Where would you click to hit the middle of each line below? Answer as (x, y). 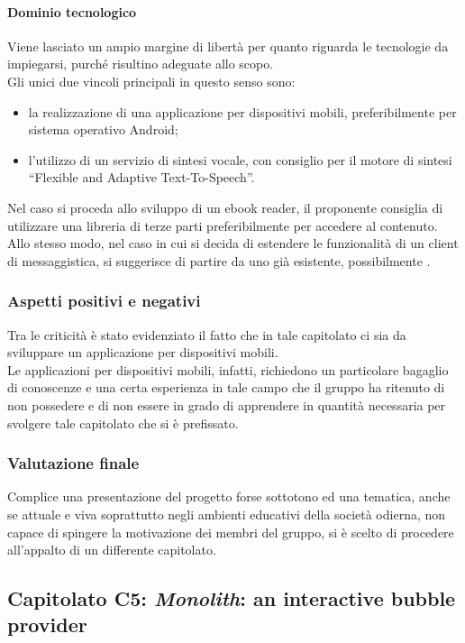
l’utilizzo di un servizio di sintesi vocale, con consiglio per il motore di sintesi (240, 159)
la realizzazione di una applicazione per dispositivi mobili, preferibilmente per (242, 111)
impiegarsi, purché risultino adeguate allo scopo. (141, 64)
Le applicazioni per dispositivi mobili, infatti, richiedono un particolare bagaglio (228, 369)
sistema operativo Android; (103, 129)
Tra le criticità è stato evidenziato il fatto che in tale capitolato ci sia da (207, 334)
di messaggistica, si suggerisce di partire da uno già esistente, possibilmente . (219, 260)
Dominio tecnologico (72, 11)
